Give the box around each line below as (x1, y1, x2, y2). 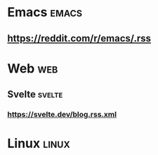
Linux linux (7, 135, 70, 151)
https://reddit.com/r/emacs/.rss (7, 32, 151, 44)
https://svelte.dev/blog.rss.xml (7, 110, 117, 120)
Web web (7, 61, 58, 76)
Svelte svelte (7, 89, 63, 101)
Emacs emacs (7, 4, 83, 20)
